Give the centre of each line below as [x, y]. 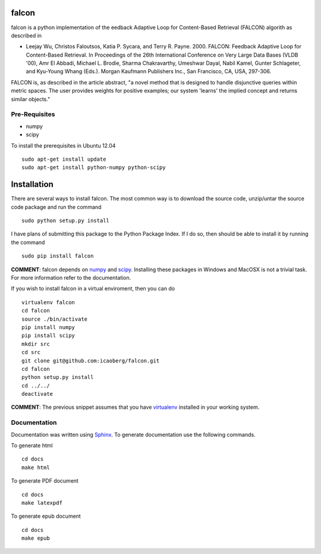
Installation [32, 184]
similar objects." [31, 99]
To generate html [32, 445]
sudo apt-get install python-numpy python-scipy [94, 168]
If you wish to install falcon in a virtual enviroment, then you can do [93, 289]
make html [36, 467]
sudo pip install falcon [58, 256]
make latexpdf [42, 503]
